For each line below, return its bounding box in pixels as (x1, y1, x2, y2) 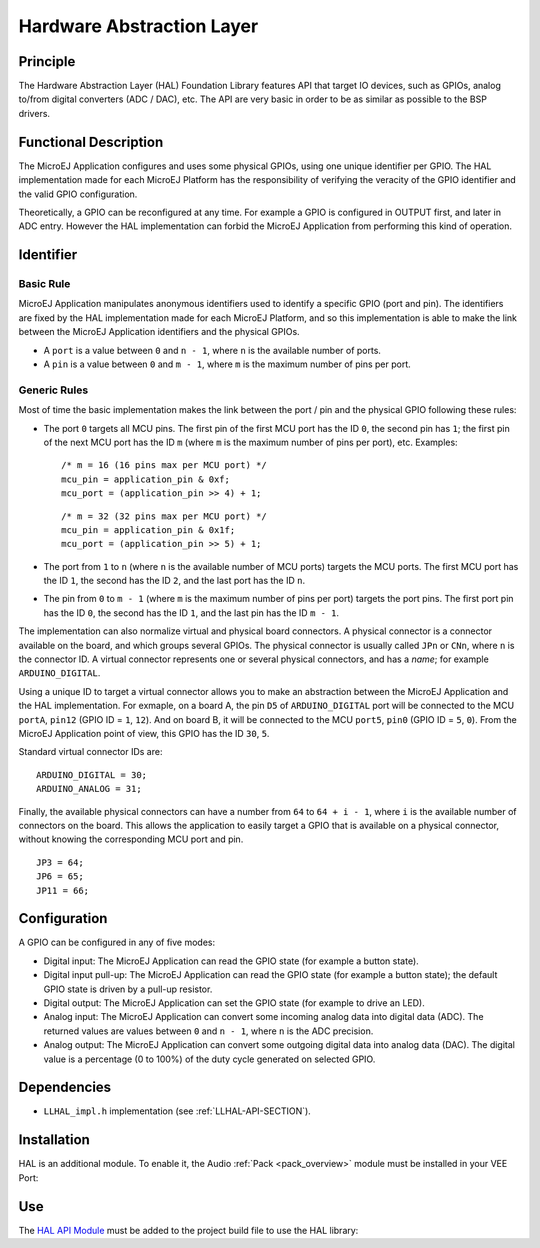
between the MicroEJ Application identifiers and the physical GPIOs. (18, 326, 300, 338)
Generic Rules (18, 383, 89, 397)
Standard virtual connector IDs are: (18, 746, 163, 758)
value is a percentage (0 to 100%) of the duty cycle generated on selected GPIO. (43, 1053, 376, 1065)
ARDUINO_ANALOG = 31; (36, 783, 142, 795)
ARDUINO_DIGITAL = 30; (36, 769, 148, 780)
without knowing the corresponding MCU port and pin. (18, 833, 244, 845)
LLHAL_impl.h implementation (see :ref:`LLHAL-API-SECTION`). (43, 1105, 312, 1117)
